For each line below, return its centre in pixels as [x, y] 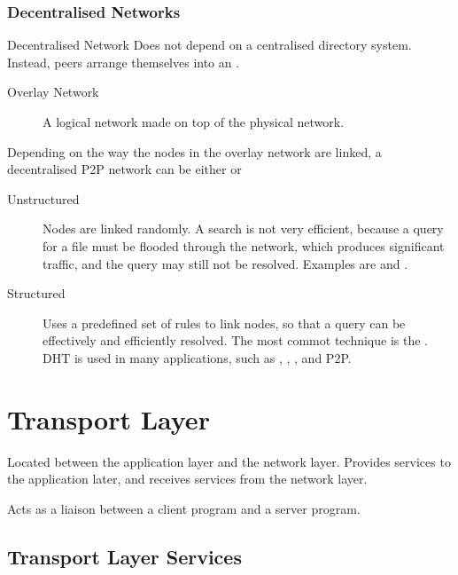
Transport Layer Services [124, 556]
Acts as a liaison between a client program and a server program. [184, 508]
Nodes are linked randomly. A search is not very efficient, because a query [243, 228]
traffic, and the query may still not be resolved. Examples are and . [225, 263]
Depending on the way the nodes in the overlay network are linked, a [194, 151]
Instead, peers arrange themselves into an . [124, 62]
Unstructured [43, 198]
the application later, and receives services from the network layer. [187, 479]
